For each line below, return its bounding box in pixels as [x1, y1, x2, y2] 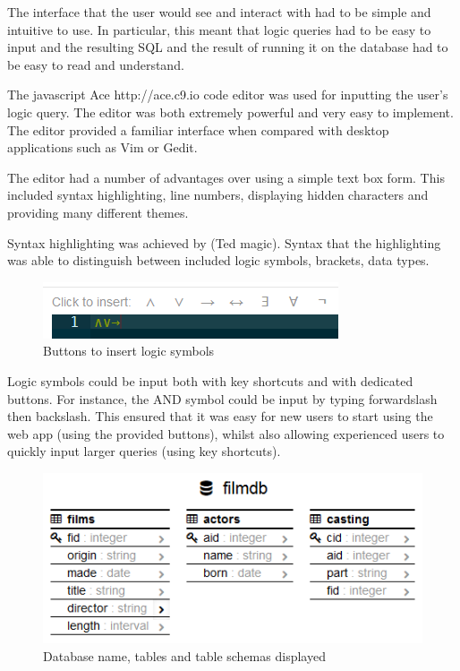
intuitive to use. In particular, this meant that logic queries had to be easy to [7, 20, 431, 39]
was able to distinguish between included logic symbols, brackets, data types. [7, 251, 430, 270]
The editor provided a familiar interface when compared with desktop [7, 120, 389, 139]
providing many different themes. [7, 202, 189, 221]
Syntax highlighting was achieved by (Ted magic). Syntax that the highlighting [7, 233, 441, 252]
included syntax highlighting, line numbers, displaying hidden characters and [7, 185, 429, 204]
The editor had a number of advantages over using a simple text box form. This [7, 168, 445, 186]
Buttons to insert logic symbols [43, 341, 215, 360]
